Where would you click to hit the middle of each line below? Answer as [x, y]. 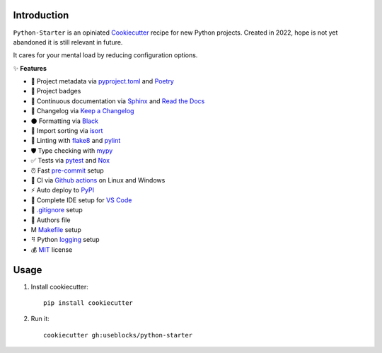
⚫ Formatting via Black [65, 121]
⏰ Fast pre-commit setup [67, 170]
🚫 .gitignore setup [57, 210]
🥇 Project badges [56, 91]
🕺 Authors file [51, 220]
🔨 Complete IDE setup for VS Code [81, 200]
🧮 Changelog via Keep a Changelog [82, 111]
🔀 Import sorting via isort [67, 131]
